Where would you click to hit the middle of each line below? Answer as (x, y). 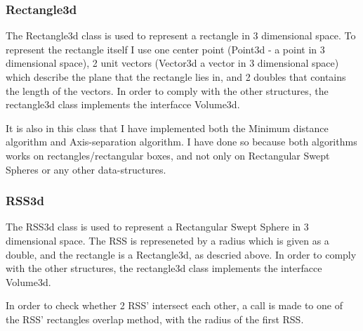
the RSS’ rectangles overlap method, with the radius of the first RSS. (155, 319)
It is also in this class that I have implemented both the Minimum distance (167, 128)
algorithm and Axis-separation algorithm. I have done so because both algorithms (181, 142)
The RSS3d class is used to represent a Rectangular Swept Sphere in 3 (157, 227)
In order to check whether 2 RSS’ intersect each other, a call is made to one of (174, 305)
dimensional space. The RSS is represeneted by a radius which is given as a (167, 240)
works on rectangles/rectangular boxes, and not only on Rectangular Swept (168, 155)
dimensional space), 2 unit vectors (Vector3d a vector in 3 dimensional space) (172, 63)
